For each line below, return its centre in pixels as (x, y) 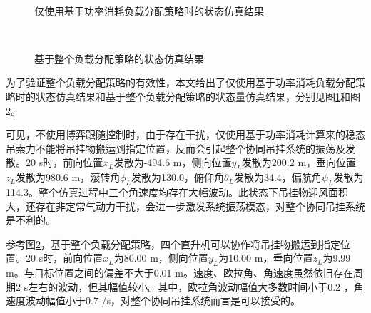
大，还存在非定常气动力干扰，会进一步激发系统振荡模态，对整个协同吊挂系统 (185, 206)
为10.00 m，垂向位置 (266, 258)
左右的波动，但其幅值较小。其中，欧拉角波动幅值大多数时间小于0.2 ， (191, 286)
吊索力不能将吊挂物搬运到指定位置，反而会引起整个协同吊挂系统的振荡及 (176, 148)
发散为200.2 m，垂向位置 (299, 162)
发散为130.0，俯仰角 (178, 177)
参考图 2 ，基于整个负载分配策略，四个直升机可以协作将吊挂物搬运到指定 (173, 243)
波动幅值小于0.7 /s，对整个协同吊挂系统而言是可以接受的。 (163, 301)
